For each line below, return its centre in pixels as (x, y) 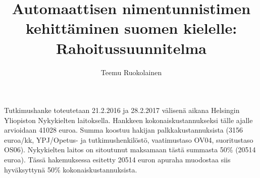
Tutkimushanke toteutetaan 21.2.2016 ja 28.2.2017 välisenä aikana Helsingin (122, 110)
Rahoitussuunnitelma (131, 48)
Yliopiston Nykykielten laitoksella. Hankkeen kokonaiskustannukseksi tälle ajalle (128, 120)
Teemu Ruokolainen (131, 72)
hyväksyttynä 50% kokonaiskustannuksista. (71, 169)
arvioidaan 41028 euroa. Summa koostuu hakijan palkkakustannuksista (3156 (123, 130)
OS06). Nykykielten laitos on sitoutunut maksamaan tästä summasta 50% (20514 (130, 150)
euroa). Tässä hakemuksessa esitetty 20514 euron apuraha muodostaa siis (117, 160)
